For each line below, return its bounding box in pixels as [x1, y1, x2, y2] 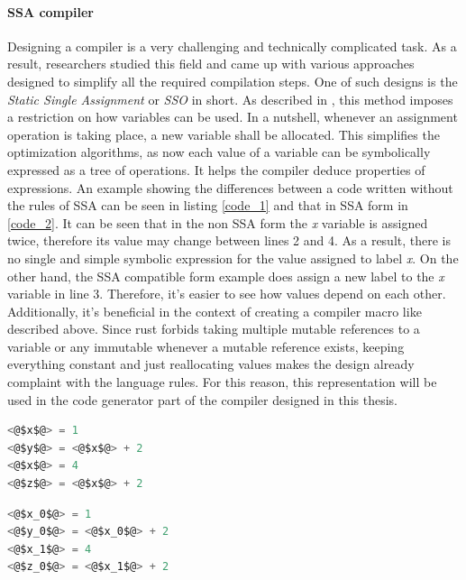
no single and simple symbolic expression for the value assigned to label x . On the [7, 248, 459, 267]
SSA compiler [7, 2, 94, 21]
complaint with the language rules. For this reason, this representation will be [7, 373, 437, 391]
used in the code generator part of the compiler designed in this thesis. [7, 390, 397, 409]
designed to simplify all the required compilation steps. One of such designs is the [7, 71, 458, 90]
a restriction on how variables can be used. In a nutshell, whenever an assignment [7, 107, 458, 126]
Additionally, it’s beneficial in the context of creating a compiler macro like [7, 301, 422, 320]
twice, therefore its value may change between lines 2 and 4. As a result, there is [7, 231, 452, 250]
